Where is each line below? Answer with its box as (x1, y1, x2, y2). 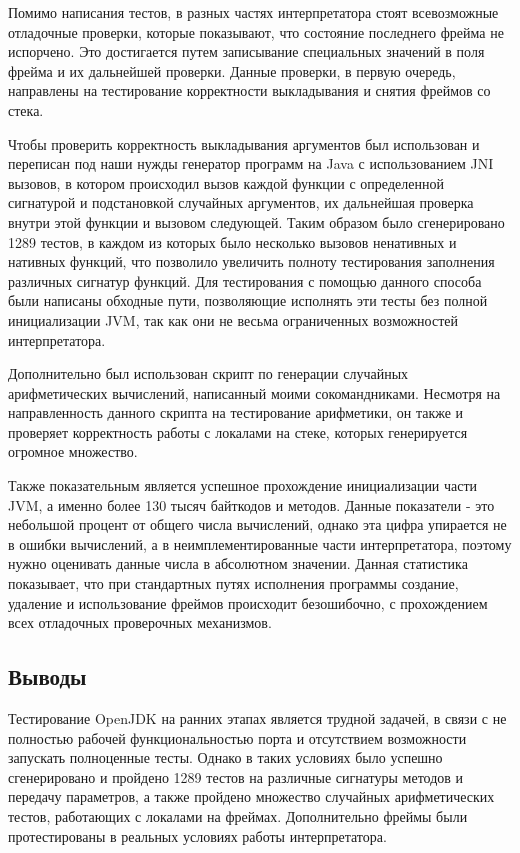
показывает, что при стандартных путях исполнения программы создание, (8, 573, 459, 594)
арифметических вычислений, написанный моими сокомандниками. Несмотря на (8, 382, 501, 403)
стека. (8, 99, 44, 120)
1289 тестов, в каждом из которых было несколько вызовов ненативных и (8, 231, 457, 252)
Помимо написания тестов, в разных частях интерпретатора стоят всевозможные (8, 2, 499, 22)
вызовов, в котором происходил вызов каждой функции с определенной (8, 172, 444, 193)
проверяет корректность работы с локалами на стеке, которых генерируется (8, 421, 468, 442)
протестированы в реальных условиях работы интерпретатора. (8, 825, 387, 846)
